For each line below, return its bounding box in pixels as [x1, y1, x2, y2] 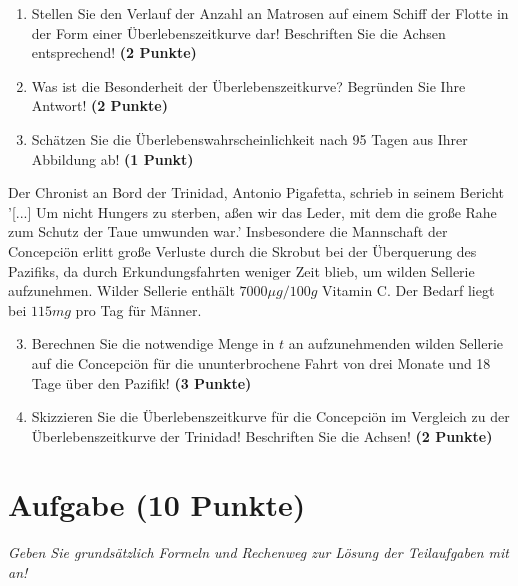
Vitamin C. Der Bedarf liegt [321, 280, 495, 301]
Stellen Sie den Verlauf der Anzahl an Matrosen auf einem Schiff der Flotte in [31, 3, 509, 23]
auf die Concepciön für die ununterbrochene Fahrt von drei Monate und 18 [31, 352, 491, 373]
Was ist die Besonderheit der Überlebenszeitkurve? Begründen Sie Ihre [31, 75, 466, 96]
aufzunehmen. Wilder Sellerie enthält [8, 280, 235, 301]
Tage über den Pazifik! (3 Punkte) [31, 372, 252, 393]
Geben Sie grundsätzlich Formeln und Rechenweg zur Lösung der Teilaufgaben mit [8, 542, 509, 563]
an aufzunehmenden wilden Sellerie [288, 333, 504, 354]
